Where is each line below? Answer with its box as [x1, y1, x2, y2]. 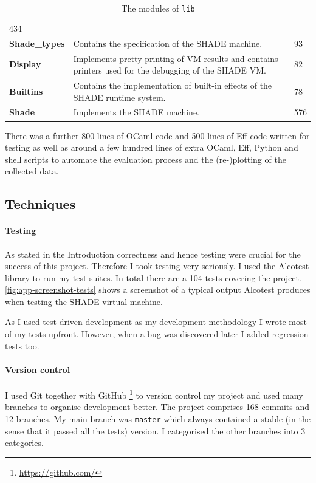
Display [9, 58, 41, 70]
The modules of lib [121, 2, 195, 14]
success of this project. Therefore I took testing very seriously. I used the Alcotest [5, 259, 309, 272]
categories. [5, 436, 44, 449]
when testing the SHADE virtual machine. [5, 295, 163, 307]
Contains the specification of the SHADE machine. [73, 36, 263, 49]
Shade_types [9, 36, 65, 49]
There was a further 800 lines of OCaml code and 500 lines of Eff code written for [5, 129, 310, 142]
